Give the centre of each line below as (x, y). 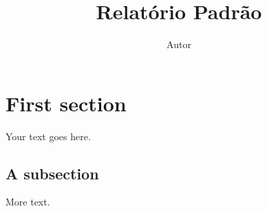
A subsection (52, 173)
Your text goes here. (48, 136)
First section (66, 103)
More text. (28, 202)
